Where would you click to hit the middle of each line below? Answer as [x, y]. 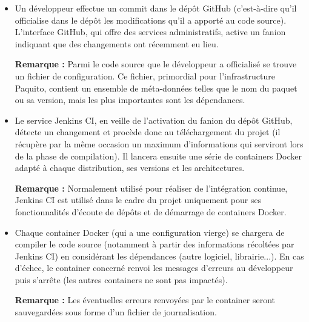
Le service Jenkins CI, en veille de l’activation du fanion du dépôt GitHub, [154, 120]
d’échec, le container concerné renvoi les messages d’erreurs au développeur [154, 268]
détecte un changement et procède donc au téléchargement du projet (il [148, 132]
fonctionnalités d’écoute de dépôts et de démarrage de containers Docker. [151, 211]
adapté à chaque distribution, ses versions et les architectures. [130, 168]
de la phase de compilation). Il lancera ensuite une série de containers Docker [158, 156]
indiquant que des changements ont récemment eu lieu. [117, 43]
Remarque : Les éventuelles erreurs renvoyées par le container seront [145, 300]
